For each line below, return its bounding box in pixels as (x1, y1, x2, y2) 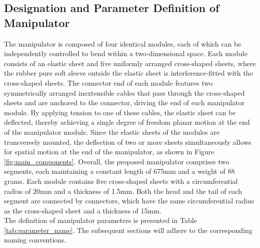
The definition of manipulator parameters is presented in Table (4, 215, 197, 225)
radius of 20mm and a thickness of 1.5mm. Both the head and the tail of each (4, 185, 242, 196)
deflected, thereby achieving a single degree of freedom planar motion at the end (4, 117, 250, 127)
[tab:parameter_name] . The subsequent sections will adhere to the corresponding (4, 224, 252, 235)
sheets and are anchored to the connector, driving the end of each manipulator (4, 97, 245, 108)
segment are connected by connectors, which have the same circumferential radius (4, 195, 254, 206)
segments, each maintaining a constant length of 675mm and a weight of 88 (4, 166, 235, 176)
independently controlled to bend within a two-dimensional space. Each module (4, 48, 247, 59)
